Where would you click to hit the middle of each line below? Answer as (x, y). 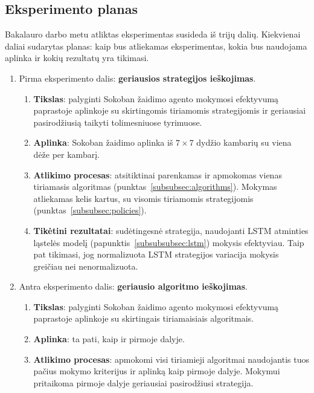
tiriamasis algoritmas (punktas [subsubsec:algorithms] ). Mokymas (155, 187)
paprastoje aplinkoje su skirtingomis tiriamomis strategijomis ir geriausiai (170, 110)
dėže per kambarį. (66, 154)
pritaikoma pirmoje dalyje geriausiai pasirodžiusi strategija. (143, 382)
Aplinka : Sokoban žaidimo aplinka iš (103, 142)
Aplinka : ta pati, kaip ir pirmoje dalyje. (109, 339)
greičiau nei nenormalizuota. (86, 266)
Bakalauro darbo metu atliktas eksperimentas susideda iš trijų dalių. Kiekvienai (153, 34)
